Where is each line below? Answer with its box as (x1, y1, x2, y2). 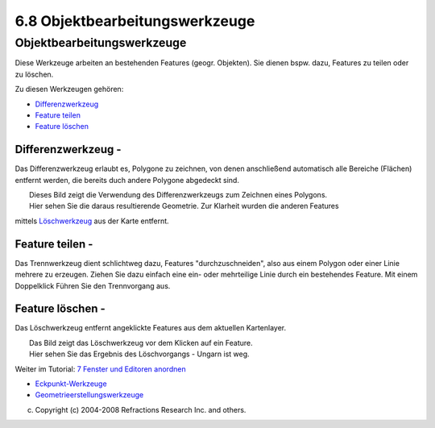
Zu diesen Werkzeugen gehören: (14, 85, 124, 94)
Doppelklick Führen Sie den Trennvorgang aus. (14, 280, 171, 290)
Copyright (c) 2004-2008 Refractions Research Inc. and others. (35, 405, 246, 414)
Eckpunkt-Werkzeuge (35, 379, 108, 389)
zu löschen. (14, 69, 54, 79)
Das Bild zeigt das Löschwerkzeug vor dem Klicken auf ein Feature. (29, 338, 253, 347)
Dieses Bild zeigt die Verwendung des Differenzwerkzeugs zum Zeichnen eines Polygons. (29, 190, 328, 200)
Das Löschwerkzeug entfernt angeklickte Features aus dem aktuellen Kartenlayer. (14, 323, 286, 333)
